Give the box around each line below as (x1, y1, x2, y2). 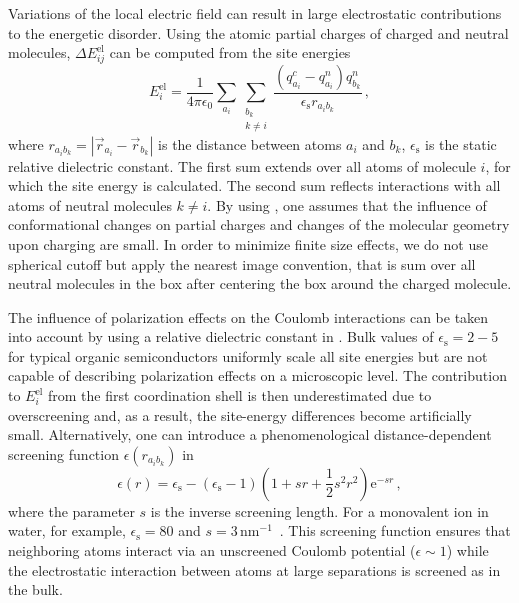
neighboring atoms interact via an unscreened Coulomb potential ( (8, 540, 416, 561)
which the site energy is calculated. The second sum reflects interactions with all (8, 175, 501, 196)
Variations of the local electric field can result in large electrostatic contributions (8, 3, 502, 23)
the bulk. (8, 579, 63, 600)
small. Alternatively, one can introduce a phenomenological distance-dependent (8, 424, 492, 445)
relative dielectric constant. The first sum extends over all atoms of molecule (8, 155, 476, 176)
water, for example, (8, 520, 126, 541)
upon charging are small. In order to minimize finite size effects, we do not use (8, 233, 488, 254)
